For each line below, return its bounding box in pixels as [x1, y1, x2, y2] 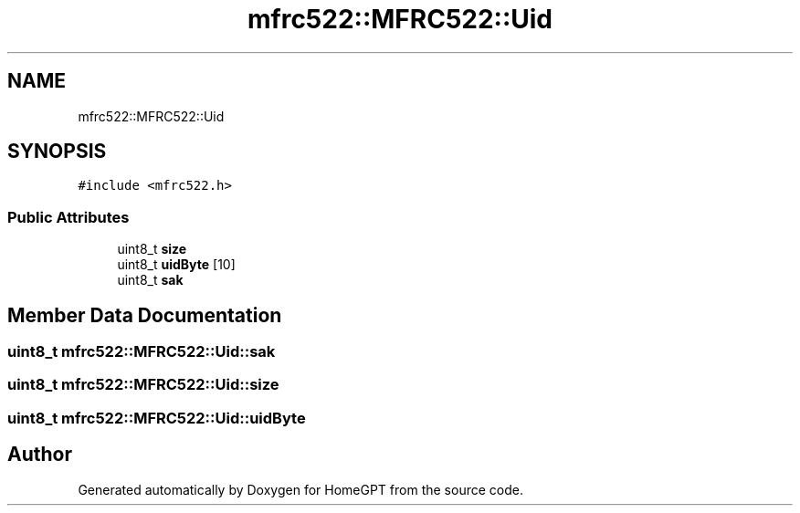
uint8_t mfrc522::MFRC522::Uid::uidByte [7, 408, 306, 427]
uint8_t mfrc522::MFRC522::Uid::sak [7, 342, 276, 361]
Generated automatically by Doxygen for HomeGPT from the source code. [78, 481, 523, 497]
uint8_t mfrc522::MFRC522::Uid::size [7, 375, 279, 394]
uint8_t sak [117, 272, 184, 288]
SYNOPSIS [7, 140, 107, 163]
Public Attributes [7, 207, 130, 226]
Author [7, 443, 72, 466]
